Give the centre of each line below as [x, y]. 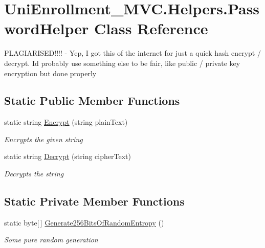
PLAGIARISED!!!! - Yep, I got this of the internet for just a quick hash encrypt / [132, 53]
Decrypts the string [34, 174]
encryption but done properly [50, 73]
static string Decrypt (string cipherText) [68, 156]
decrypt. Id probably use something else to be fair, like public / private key [122, 63]
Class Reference [151, 28]
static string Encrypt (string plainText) [66, 122]
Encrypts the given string [43, 139]
